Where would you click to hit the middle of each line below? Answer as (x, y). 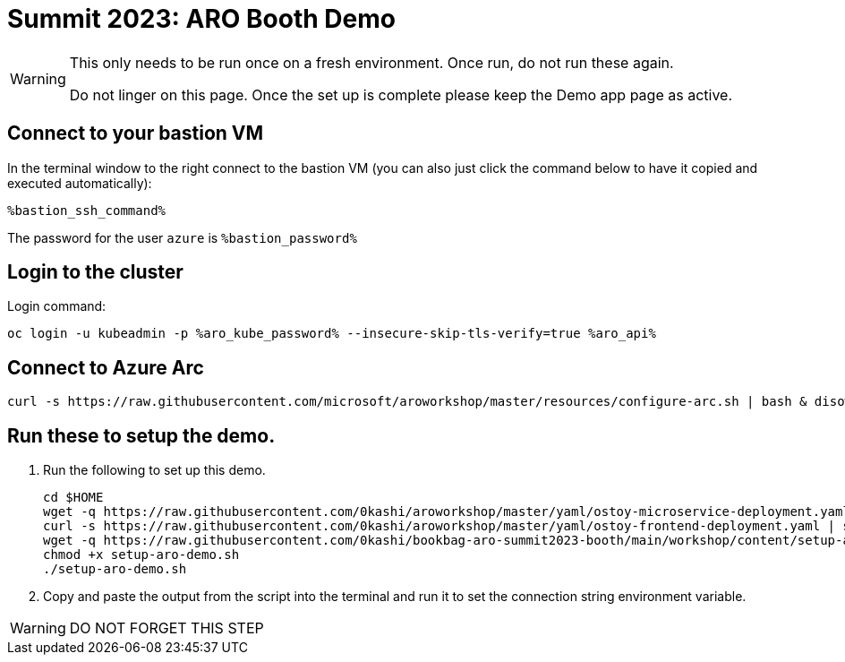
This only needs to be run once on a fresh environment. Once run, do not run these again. (371, 62)
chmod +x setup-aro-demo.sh (141, 555)
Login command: (57, 306)
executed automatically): (80, 183)
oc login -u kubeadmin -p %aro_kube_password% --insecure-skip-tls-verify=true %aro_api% (332, 334)
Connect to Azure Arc (106, 367)
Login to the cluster (95, 272)
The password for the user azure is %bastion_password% (182, 237)
